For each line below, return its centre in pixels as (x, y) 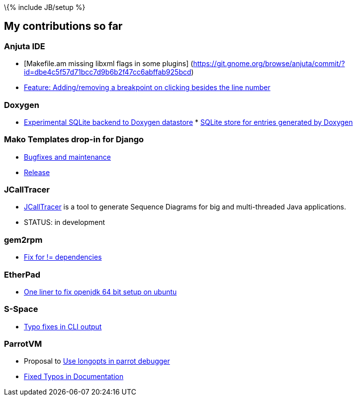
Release (37, 172)
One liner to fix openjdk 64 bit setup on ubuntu (100, 292)
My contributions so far (63, 26)
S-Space (21, 309)
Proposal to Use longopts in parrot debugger (97, 361)
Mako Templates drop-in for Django (74, 140)
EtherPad (22, 274)
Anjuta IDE (25, 46)
